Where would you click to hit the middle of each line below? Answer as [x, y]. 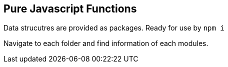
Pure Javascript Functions [70, 9]
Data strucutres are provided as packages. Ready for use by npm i [114, 28]
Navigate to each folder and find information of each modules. [106, 43]
